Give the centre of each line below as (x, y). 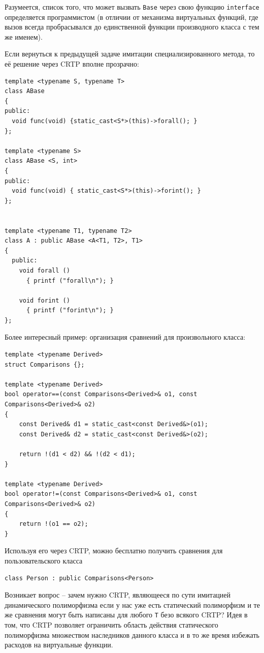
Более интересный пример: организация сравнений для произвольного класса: (125, 337)
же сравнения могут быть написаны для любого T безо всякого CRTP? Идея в (126, 615)
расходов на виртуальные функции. (59, 645)
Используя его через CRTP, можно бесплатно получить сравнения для (114, 551)
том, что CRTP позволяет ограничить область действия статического (111, 624)
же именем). (24, 36)
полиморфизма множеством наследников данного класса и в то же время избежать (132, 634)
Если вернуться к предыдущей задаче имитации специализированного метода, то (130, 54)
